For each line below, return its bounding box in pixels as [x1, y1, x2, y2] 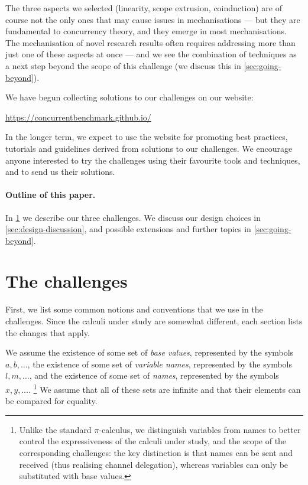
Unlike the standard [19, 423, 92, 435]
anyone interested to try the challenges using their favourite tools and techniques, [5, 154, 300, 166]
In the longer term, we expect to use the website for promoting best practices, [5, 131, 288, 143]
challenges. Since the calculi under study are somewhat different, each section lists [5, 315, 303, 327]
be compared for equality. [5, 395, 98, 407]
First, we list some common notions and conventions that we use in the [5, 303, 263, 315]
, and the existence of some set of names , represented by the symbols [29, 369, 279, 382]
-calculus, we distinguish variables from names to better [99, 423, 301, 435]
